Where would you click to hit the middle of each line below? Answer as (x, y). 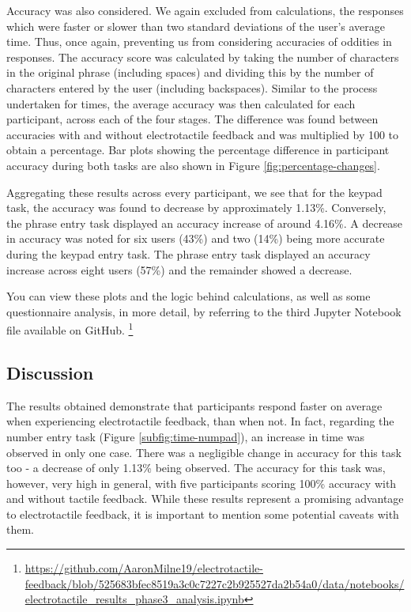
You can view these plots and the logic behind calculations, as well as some (189, 296)
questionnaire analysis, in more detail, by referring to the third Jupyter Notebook (204, 311)
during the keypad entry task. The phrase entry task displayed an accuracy (189, 253)
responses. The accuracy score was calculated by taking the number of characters (203, 57)
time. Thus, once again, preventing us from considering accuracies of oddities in (199, 42)
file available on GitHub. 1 (70, 329)
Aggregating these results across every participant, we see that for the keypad (194, 192)
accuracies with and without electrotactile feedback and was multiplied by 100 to (203, 134)
